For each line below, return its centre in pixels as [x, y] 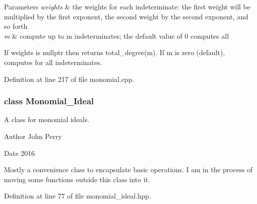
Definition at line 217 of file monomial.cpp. [69, 79]
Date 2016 [20, 153]
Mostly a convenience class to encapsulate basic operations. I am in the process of [128, 170]
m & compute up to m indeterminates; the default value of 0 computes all [117, 35]
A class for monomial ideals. [47, 119]
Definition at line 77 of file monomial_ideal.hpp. [78, 196]
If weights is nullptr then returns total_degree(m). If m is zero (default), [115, 52]
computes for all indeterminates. [53, 62]
